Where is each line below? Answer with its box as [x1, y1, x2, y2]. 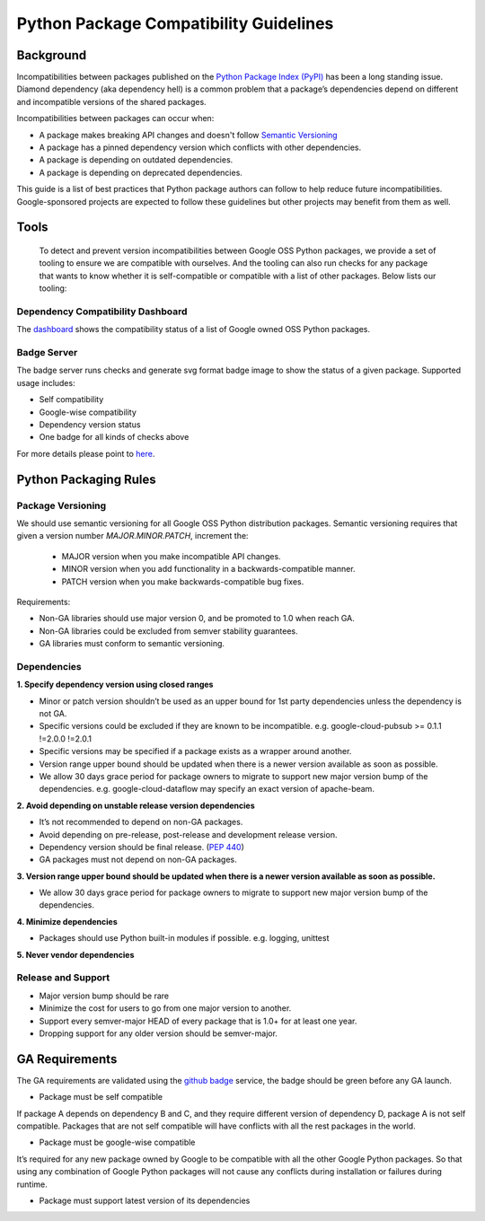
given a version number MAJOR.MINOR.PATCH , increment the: [16, 531, 249, 541]
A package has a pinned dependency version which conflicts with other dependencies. [39, 142, 362, 153]
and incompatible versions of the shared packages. [16, 96, 207, 107]
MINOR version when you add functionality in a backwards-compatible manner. [61, 564, 356, 575]
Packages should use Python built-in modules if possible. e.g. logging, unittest [39, 933, 330, 944]
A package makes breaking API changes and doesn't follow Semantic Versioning [39, 129, 338, 140]
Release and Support [16, 971, 110, 984]
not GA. [39, 707, 67, 718]
